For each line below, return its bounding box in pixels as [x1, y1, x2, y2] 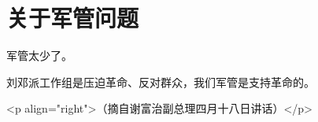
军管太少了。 [6, 47, 72, 64]
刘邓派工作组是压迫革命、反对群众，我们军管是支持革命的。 [6, 73, 315, 90]
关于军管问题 [6, 2, 139, 34]
